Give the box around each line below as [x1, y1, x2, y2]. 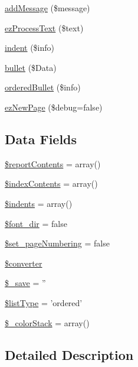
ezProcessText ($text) [5, 21, 84, 34]
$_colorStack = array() [5, 316, 90, 329]
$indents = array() [5, 197, 73, 209]
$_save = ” [5, 277, 46, 289]
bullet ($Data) [5, 61, 57, 73]
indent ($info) [5, 41, 55, 54]
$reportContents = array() [5, 157, 101, 170]
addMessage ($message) [5, 2, 90, 14]
